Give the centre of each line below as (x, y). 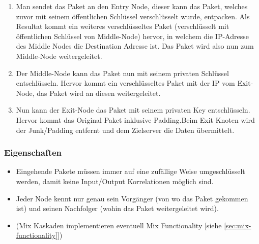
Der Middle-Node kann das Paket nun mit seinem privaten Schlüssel (122, 73)
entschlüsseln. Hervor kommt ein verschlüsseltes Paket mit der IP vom (125, 83)
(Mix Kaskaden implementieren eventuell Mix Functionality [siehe (119, 225)
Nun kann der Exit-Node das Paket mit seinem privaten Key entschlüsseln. (133, 110)
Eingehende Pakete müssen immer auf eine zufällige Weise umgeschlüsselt (131, 171)
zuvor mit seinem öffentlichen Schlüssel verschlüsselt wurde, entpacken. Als (133, 16)
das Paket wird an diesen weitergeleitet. (99, 93)
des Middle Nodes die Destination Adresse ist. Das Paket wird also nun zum (135, 46)
